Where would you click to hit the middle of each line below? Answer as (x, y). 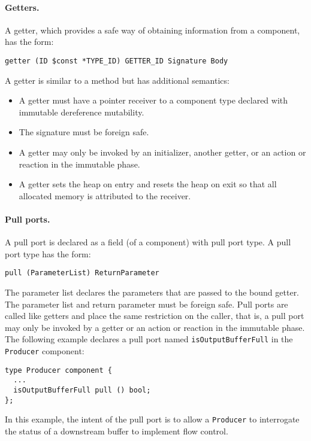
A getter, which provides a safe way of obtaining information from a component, (153, 30)
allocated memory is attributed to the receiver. (105, 195)
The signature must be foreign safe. (84, 132)
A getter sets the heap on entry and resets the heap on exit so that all (148, 184)
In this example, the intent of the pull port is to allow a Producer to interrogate (152, 419)
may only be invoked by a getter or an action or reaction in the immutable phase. (155, 327)
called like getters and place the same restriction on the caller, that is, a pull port (155, 316)
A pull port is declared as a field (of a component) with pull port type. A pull (148, 242)
